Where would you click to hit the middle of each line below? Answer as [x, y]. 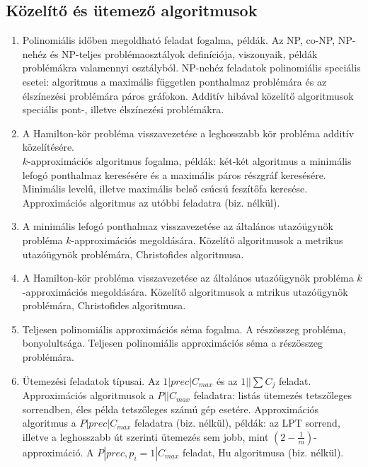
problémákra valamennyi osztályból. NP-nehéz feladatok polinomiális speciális [191, 68]
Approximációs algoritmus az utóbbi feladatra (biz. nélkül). [151, 202]
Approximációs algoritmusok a [88, 395]
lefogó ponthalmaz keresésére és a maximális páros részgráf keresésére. [174, 174]
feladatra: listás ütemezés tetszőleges [273, 395]
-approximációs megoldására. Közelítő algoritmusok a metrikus [207, 240]
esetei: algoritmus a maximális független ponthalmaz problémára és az [174, 81]
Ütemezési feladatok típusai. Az [91, 380]
